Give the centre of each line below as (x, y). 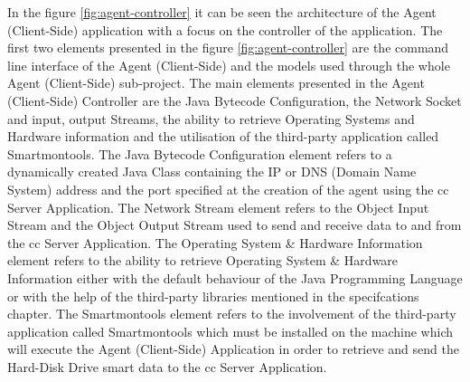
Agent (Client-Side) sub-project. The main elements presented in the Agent (216, 83)
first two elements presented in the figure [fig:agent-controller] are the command (228, 48)
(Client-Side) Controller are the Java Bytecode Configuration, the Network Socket (235, 100)
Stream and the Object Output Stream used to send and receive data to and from (235, 225)
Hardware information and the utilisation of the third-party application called (223, 136)
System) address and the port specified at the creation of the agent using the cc (228, 189)
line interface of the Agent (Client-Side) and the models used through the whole (229, 65)
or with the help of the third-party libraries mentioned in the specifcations (213, 296)
